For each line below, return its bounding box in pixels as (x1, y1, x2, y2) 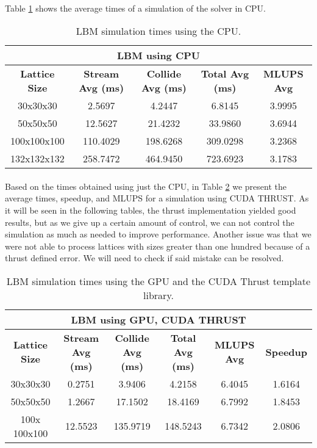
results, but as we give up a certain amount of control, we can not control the (5, 215, 294, 228)
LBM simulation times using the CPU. (76, 24, 241, 38)
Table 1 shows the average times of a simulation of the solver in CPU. (5, 1, 266, 14)
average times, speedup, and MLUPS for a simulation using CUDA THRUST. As (5, 192, 309, 204)
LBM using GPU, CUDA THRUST (71, 312, 246, 327)
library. (143, 287, 174, 302)
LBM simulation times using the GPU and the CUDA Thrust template (6, 273, 311, 288)
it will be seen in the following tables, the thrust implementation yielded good (5, 203, 296, 216)
